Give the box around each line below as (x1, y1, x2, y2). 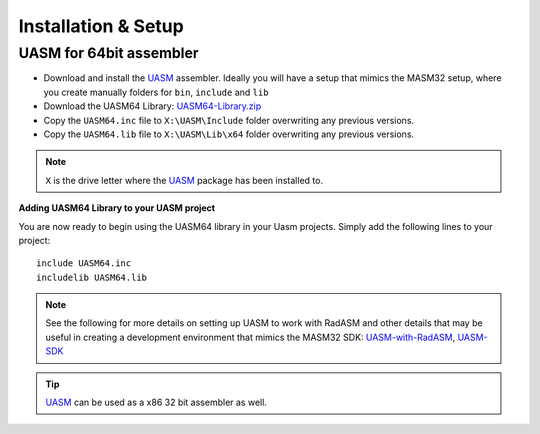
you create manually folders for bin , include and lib (43, 86, 269, 98)
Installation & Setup (18, 15, 184, 37)
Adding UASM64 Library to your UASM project (18, 202, 215, 214)
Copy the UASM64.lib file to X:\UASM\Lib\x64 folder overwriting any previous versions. (43, 128, 415, 140)
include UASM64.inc (36, 258, 132, 269)
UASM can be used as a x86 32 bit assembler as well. (45, 396, 267, 409)
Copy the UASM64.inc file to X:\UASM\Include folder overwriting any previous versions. (43, 114, 415, 126)
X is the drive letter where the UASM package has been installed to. (45, 174, 324, 186)
